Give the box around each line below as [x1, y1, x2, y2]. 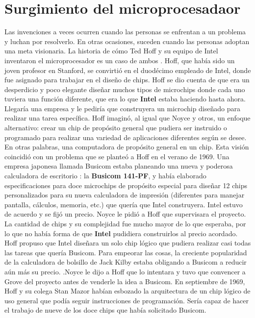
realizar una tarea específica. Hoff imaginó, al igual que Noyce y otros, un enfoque [4, 113, 251, 123]
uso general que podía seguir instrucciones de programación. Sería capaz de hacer [4, 295, 249, 305]
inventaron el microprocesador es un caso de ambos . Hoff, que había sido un [4, 55, 235, 65]
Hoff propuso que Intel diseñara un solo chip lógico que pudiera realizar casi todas [4, 238, 251, 248]
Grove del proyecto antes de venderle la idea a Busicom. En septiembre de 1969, [4, 276, 245, 286]
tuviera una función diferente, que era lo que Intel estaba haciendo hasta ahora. [4, 94, 246, 104]
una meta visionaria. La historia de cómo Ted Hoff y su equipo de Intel [4, 46, 218, 56]
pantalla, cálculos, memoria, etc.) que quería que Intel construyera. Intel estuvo [4, 199, 243, 209]
